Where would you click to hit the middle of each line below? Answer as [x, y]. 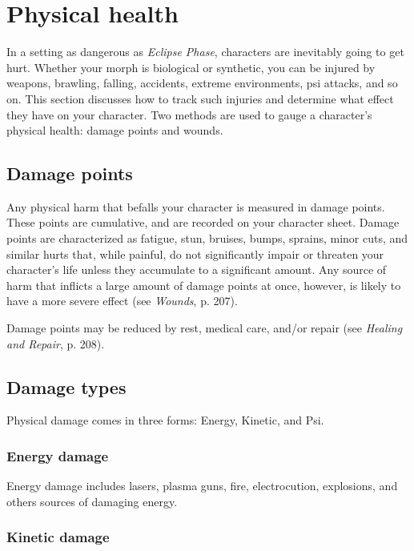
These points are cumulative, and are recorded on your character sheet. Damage [203, 222]
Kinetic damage [58, 537]
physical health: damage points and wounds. [115, 130]
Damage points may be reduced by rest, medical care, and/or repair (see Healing [205, 328]
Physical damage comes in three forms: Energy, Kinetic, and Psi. [165, 420]
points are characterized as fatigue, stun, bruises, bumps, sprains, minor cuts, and [207, 238]
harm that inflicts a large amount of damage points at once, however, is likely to [204, 285]
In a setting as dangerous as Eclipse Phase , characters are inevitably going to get [205, 52]
